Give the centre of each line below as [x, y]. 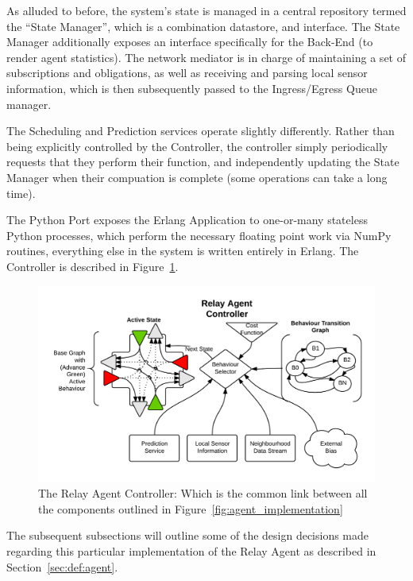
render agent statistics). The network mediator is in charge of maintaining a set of [206, 57]
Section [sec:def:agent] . [62, 566]
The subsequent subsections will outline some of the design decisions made [188, 535]
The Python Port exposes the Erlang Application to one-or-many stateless [187, 220]
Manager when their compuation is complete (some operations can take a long [197, 177]
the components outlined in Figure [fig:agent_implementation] [191, 508]
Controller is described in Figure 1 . [93, 266]
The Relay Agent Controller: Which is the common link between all [203, 493]
